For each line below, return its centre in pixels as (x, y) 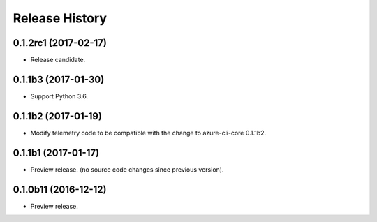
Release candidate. (58, 60)
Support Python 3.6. (59, 96)
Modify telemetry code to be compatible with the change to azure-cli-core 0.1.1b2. (148, 133)
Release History (60, 18)
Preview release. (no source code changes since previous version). (127, 169)
